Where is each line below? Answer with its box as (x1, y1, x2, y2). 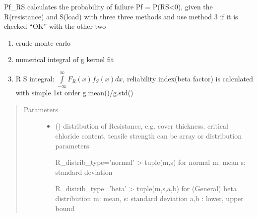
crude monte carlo (15, 37, 70, 48)
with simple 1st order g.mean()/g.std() (15, 87, 133, 98)
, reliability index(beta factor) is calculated (123, 73, 254, 83)
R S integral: (15, 73, 55, 83)
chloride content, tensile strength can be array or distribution (55, 130, 242, 141)
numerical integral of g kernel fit (15, 54, 114, 65)
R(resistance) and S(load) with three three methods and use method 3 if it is (4, 11, 238, 21)
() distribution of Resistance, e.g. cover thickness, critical (55, 121, 228, 131)
